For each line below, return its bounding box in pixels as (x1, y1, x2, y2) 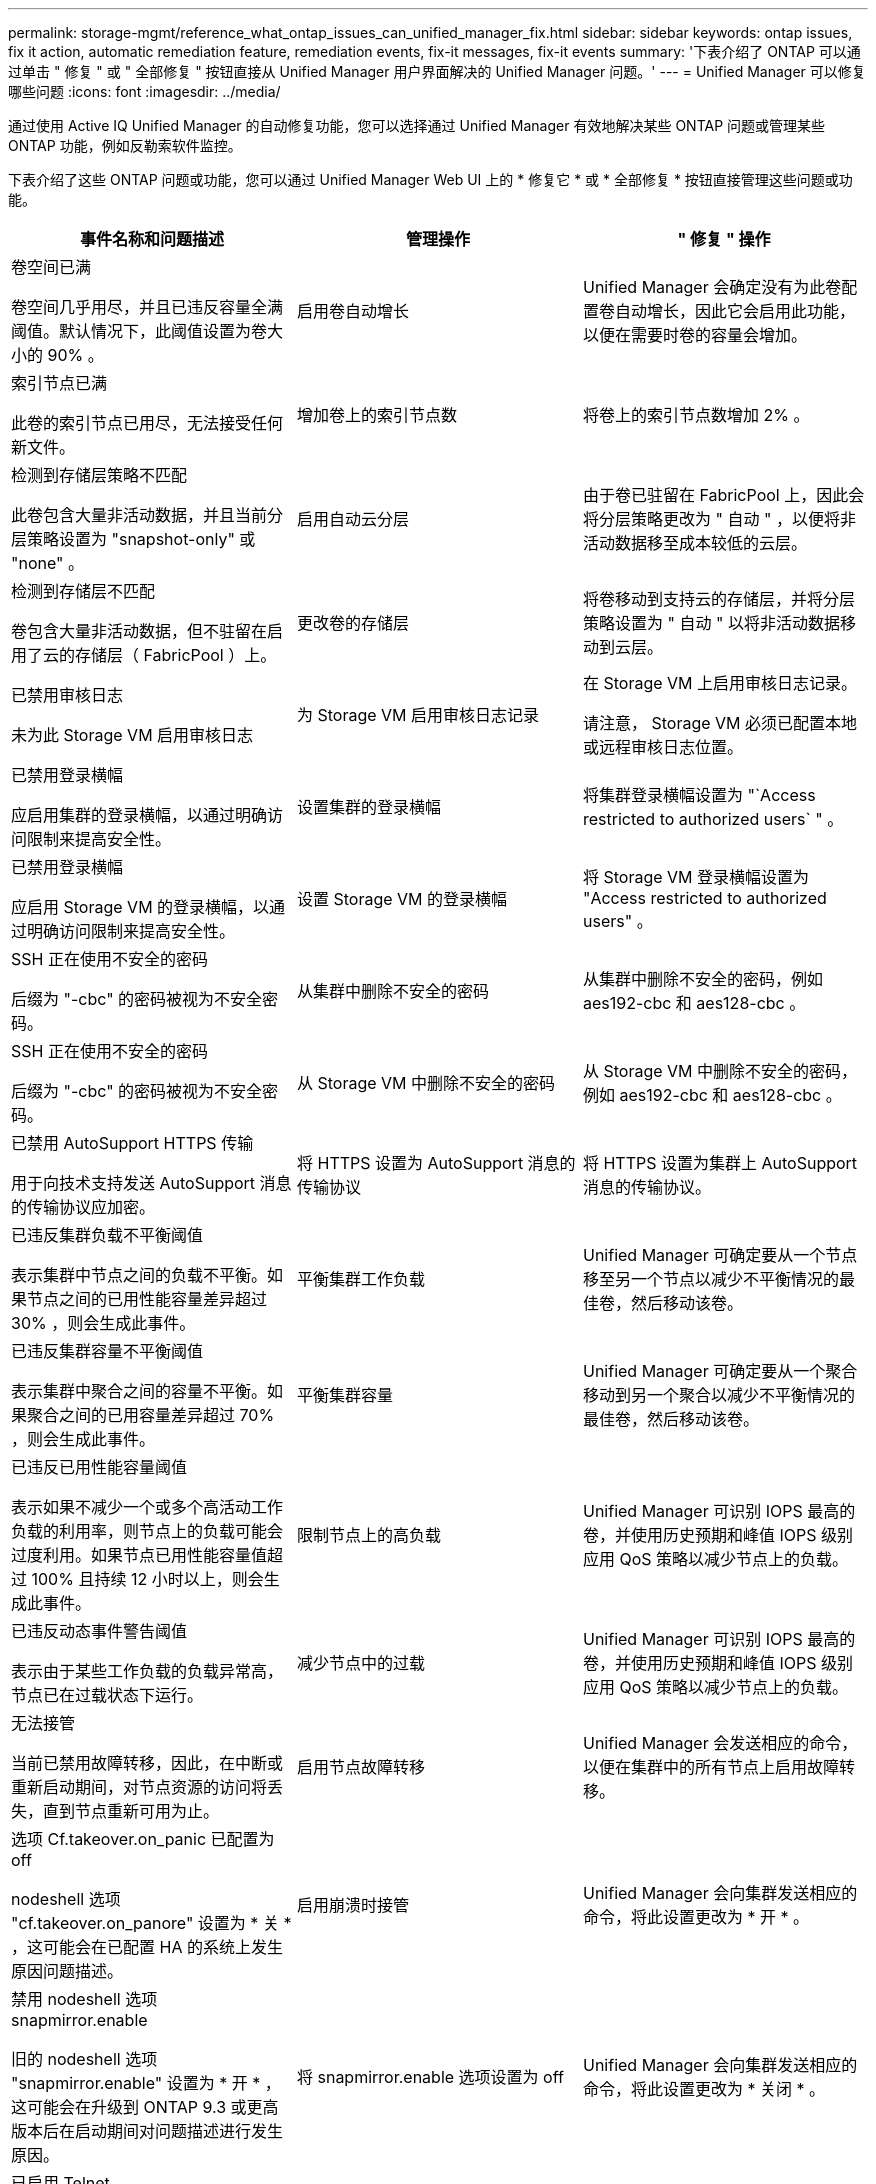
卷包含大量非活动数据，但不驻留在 (11, 621, 268, 641)
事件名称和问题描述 (79, 229, 224, 249)
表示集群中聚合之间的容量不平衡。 (11, 1381, 268, 1401)
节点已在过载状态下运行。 (11, 1685, 204, 1705)
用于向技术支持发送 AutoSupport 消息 (11, 1173, 292, 1193)
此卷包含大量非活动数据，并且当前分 (11, 505, 284, 525)
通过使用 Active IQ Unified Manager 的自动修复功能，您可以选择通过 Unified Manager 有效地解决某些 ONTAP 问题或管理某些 (8, 117, 826, 134)
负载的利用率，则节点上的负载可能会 (11, 1521, 284, 1541)
